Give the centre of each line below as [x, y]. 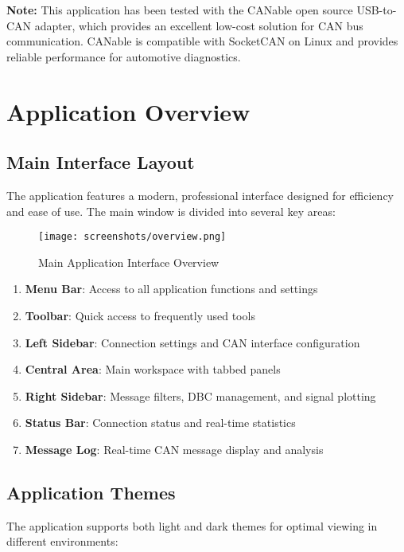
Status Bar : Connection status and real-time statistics [160, 423]
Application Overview [128, 111]
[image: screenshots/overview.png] [132, 237]
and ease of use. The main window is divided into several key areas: [171, 211]
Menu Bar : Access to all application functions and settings [171, 289]
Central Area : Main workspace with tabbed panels [153, 369]
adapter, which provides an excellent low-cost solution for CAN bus [199, 25]
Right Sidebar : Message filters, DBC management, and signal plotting [200, 395]
